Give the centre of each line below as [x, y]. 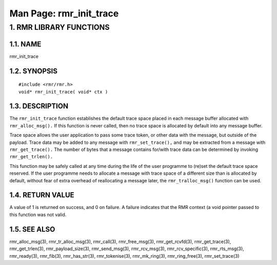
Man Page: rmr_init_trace [64, 13]
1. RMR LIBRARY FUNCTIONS [60, 27]
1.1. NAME [25, 44]
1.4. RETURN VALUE [42, 195]
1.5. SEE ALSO [32, 229]
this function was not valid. [38, 214]
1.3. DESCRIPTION [39, 106]
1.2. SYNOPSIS [33, 71]
